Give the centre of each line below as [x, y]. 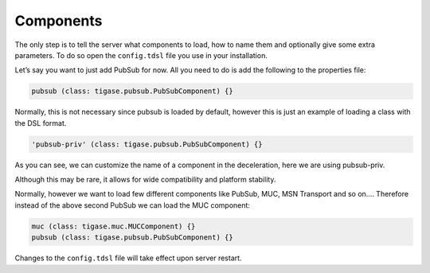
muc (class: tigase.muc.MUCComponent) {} [113, 226]
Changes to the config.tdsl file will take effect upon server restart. [128, 258]
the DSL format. [41, 123]
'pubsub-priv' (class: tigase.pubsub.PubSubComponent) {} [147, 144]
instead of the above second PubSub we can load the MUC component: [133, 205]
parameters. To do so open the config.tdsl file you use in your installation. [141, 55]
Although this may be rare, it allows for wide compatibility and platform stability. [145, 180]
